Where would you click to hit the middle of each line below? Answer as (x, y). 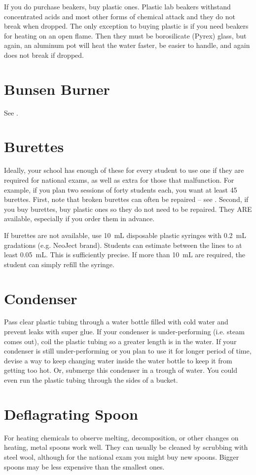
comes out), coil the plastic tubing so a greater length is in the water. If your (120, 341)
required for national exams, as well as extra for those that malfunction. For (119, 180)
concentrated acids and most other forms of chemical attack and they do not (120, 16)
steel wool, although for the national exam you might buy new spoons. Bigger (122, 456)
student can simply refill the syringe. (59, 264)
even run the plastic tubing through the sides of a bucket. (91, 380)
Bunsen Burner (57, 89)
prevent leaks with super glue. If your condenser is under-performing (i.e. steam (124, 332)
